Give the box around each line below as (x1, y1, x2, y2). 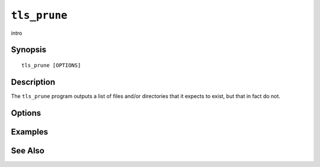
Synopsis (11, 45, 47, 55)
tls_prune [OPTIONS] (21, 62, 81, 68)
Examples (11, 127, 49, 137)
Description (11, 77, 56, 87)
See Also (11, 145, 44, 156)
